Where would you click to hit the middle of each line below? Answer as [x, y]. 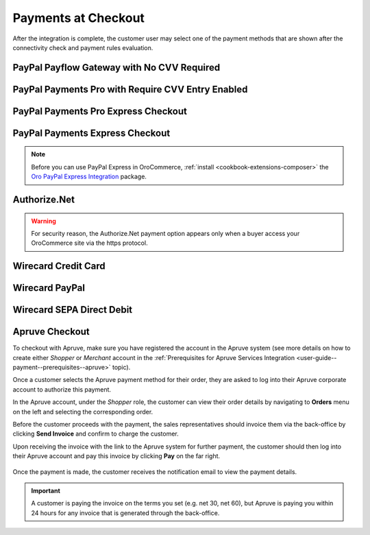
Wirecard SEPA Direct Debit [73, 310]
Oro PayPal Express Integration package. [89, 177]
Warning [44, 221]
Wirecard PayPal [49, 288]
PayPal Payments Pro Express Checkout [100, 111]
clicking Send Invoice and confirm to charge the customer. [96, 434]
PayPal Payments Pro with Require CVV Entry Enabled [130, 89]
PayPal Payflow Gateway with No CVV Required [116, 68]
